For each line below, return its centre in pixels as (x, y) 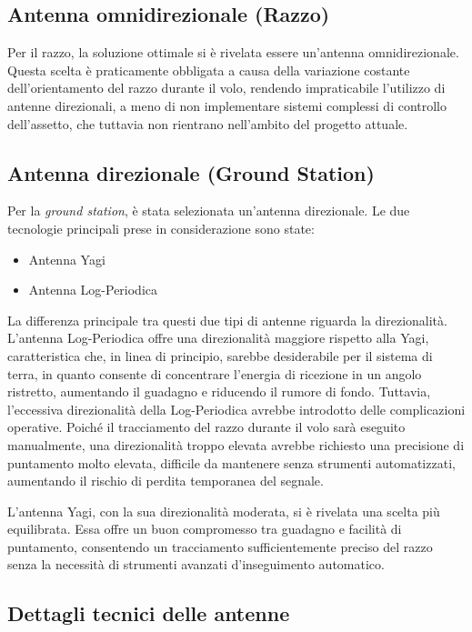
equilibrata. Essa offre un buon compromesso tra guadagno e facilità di (205, 529)
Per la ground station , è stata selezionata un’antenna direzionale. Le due (209, 211)
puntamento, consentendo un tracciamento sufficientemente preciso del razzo (220, 546)
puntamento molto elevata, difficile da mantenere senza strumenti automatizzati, (231, 462)
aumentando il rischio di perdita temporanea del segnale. (166, 481)
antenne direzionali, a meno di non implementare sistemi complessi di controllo (227, 105)
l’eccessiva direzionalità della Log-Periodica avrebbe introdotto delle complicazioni (236, 409)
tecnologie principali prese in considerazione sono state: (161, 228)
